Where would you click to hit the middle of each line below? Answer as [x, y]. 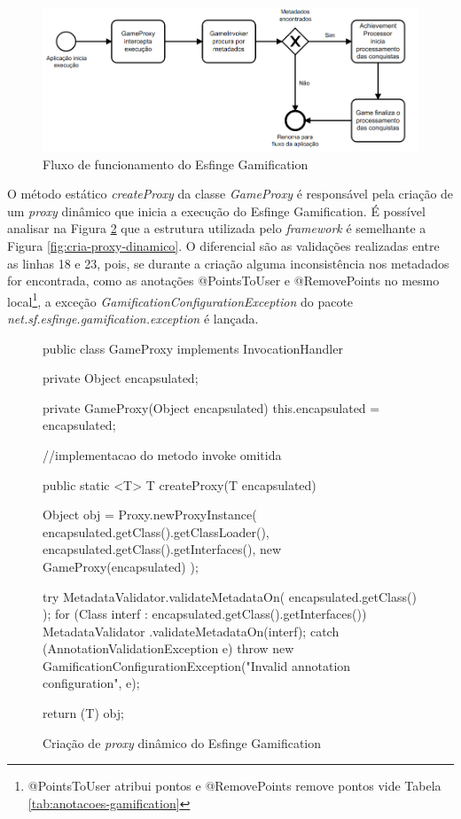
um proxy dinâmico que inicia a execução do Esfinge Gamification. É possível [216, 211]
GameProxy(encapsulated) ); [121, 566]
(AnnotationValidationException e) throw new [168, 648]
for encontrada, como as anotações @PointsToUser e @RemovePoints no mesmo [223, 281]
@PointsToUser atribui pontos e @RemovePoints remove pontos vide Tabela [234, 786]
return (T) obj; [83, 713]
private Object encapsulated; [121, 378]
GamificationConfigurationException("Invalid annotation [197, 665]
